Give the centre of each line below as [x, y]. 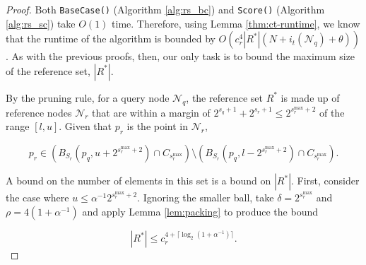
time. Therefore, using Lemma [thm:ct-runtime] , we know [236, 23]
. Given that [85, 126]
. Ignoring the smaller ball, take [206, 198]
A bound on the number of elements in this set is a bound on [138, 181]
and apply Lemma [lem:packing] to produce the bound [200, 211]
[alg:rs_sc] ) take [41, 23]
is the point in [158, 126]
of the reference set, [48, 70]
